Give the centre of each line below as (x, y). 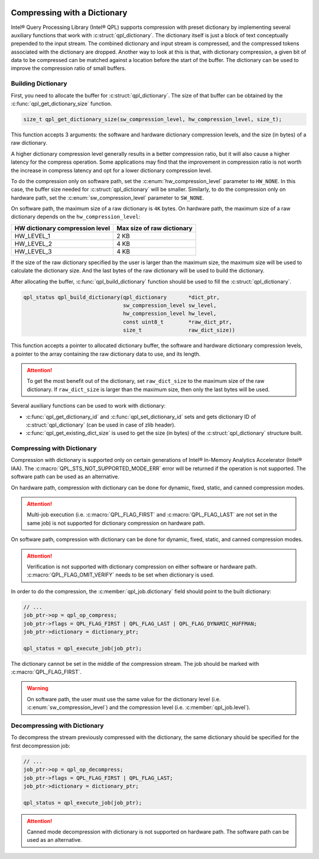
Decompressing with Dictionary (57, 725)
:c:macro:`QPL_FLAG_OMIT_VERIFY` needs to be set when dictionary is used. (121, 575)
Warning (38, 688)
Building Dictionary (39, 84)
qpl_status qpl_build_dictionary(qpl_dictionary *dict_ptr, (121, 297)
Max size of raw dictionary (154, 228)
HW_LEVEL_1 (32, 236)
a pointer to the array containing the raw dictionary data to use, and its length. (106, 354)
